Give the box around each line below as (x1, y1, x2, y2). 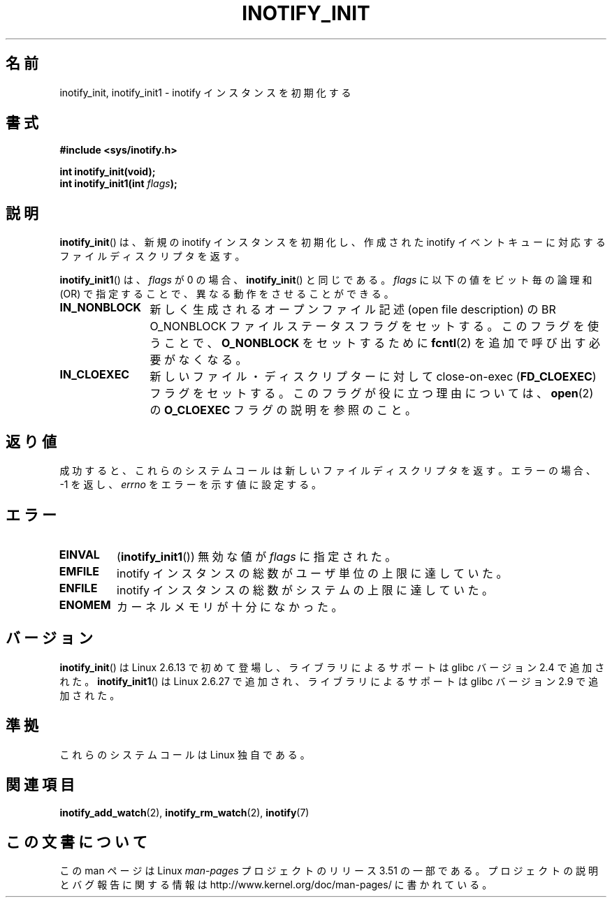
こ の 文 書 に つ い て (6, 832, 147, 851)
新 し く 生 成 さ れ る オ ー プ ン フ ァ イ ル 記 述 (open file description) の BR (150, 302, 556, 317)
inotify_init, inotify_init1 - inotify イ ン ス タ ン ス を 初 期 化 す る (59, 86, 351, 98)
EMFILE (59, 564, 100, 578)
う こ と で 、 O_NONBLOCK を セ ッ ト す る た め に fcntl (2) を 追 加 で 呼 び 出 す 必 (150, 336, 600, 351)
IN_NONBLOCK (59, 300, 142, 315)
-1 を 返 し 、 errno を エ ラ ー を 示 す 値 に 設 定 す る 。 (59, 478, 322, 491)
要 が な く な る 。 (150, 353, 247, 367)
